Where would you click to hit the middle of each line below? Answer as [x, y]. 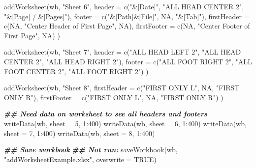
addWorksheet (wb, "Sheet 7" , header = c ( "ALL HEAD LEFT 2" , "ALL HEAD [123, 52]
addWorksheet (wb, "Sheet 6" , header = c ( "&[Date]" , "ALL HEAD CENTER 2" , [124, 6]
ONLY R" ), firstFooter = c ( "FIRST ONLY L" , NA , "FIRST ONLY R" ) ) [114, 97]
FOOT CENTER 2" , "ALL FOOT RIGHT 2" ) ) [76, 71]
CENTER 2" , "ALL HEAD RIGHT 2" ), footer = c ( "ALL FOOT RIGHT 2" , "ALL [128, 61]
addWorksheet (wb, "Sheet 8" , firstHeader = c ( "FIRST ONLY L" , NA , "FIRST [122, 88]
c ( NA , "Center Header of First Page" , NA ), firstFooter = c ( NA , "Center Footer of [127, 26]
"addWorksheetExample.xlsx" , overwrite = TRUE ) [80, 159]
